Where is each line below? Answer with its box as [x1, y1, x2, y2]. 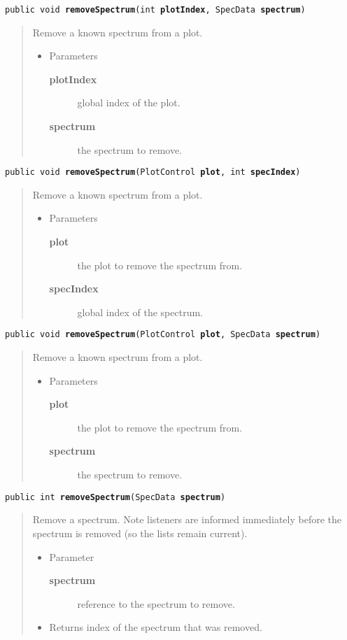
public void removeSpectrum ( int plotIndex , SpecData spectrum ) [5, 5, 306, 15]
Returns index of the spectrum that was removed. [49, 620, 262, 634]
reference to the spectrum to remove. [77, 596, 235, 611]
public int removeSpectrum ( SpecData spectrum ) [5, 492, 226, 502]
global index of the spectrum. [77, 304, 204, 319]
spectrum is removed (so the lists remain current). [32, 525, 248, 540]
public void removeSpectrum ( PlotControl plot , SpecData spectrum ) [5, 329, 321, 340]
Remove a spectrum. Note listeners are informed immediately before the [32, 512, 341, 527]
